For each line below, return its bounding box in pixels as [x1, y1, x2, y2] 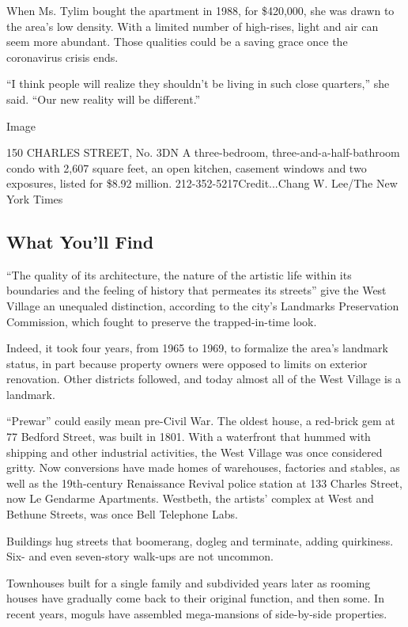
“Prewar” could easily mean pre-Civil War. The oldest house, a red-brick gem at [6, 412, 395, 429]
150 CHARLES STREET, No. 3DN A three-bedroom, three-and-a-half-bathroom [6, 144, 400, 161]
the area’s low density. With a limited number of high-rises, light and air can [6, 17, 379, 34]
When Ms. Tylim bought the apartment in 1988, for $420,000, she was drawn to [6, 2, 395, 18]
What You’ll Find [6, 229, 154, 253]
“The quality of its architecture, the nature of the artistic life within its [6, 266, 352, 283]
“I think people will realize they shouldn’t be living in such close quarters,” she [6, 75, 390, 92]
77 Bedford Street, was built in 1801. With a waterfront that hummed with [6, 428, 371, 445]
